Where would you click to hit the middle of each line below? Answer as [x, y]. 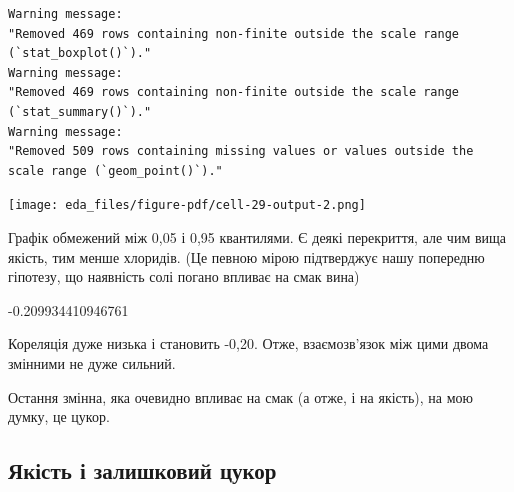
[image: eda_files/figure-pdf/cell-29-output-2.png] [187, 205]
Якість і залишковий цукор [142, 470]
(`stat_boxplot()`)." [80, 53]
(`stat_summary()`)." [80, 111]
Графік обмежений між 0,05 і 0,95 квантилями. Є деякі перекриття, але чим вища [257, 237]
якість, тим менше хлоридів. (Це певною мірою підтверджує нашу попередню [246, 256]
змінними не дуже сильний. [92, 362]
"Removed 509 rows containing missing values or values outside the [241, 151]
